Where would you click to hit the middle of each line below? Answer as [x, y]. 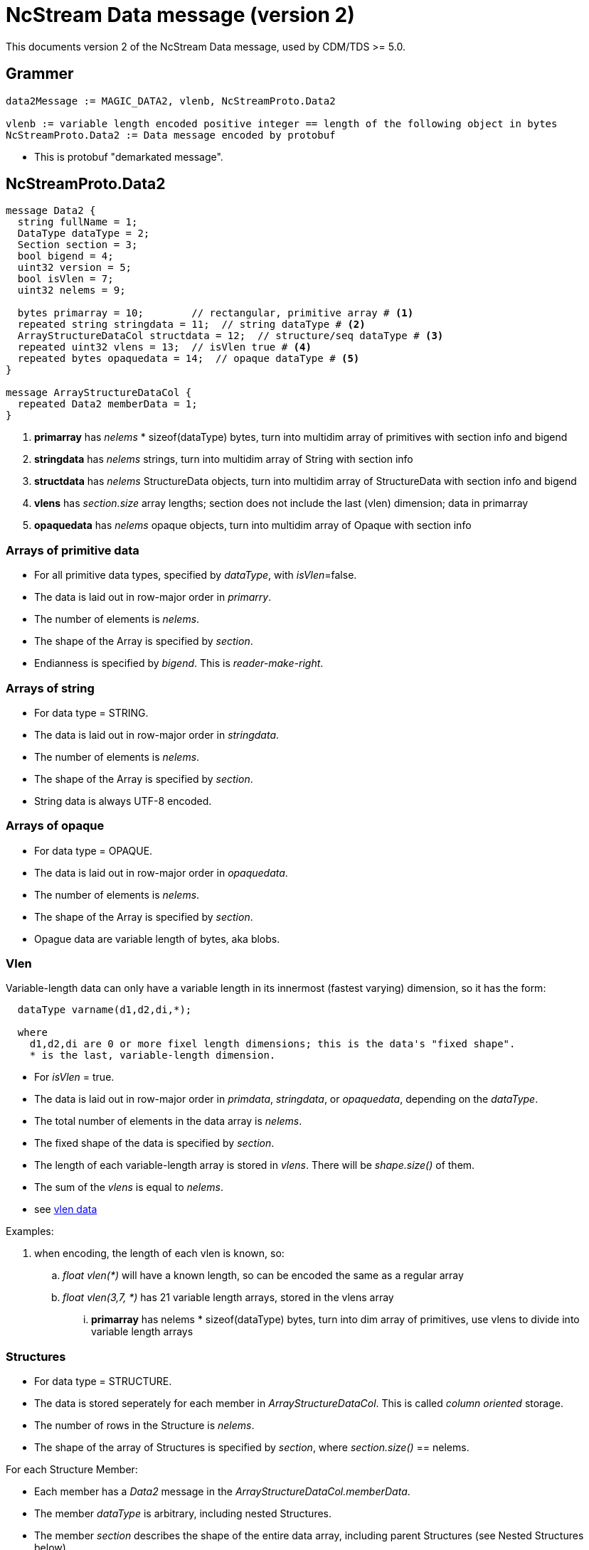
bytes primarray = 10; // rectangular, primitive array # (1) [216, 313]
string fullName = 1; [78, 222]
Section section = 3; [78, 245]
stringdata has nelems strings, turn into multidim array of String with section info [224, 459]
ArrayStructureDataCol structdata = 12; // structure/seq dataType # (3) [230, 336]
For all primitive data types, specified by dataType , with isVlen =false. [196, 575]
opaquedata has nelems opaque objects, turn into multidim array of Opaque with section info [253, 525]
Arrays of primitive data [73, 550]
